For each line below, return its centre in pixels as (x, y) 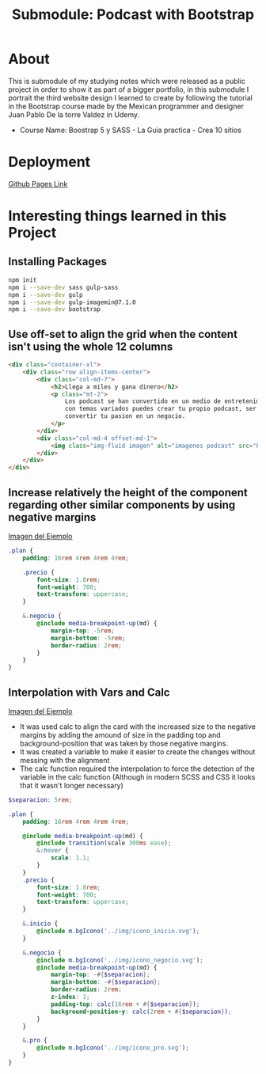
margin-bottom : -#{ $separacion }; (105, 982)
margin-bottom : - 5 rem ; (88, 638)
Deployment (49, 162)
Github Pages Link (38, 184)
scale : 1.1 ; (70, 858)
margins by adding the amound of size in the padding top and (120, 734)
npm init (23, 280)
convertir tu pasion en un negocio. (125, 416)
